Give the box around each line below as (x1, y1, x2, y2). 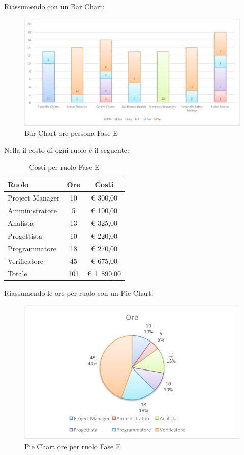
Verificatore (8, 255, 44, 266)
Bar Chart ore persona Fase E (24, 127, 118, 138)
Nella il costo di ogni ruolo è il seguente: (4, 145, 129, 155)
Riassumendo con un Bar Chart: (4, 1, 105, 11)
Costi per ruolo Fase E (29, 161, 100, 172)
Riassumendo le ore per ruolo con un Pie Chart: (4, 288, 154, 298)
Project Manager (8, 192, 60, 203)
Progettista (8, 230, 42, 241)
